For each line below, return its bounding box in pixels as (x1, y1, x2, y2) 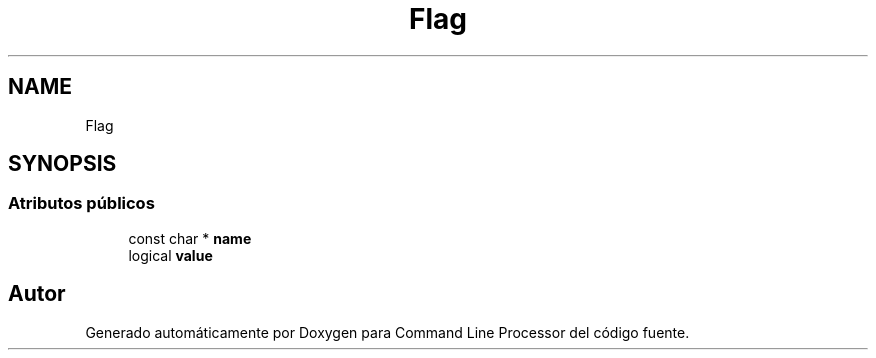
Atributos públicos (8, 193, 155, 214)
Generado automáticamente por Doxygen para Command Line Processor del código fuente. (85, 323, 690, 341)
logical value (128, 246, 213, 264)
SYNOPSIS (8, 151, 117, 177)
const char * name (128, 229, 252, 247)
